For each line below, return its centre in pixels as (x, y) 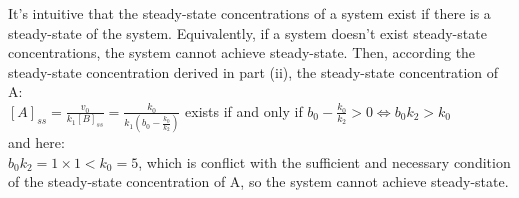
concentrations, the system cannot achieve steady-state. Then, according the (242, 52)
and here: (36, 142)
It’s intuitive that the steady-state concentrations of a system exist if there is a (249, 13)
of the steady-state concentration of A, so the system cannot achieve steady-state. (258, 181)
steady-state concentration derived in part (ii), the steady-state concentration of (253, 71)
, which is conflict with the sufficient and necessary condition (324, 161)
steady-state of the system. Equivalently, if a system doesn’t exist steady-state (247, 32)
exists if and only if (244, 110)
